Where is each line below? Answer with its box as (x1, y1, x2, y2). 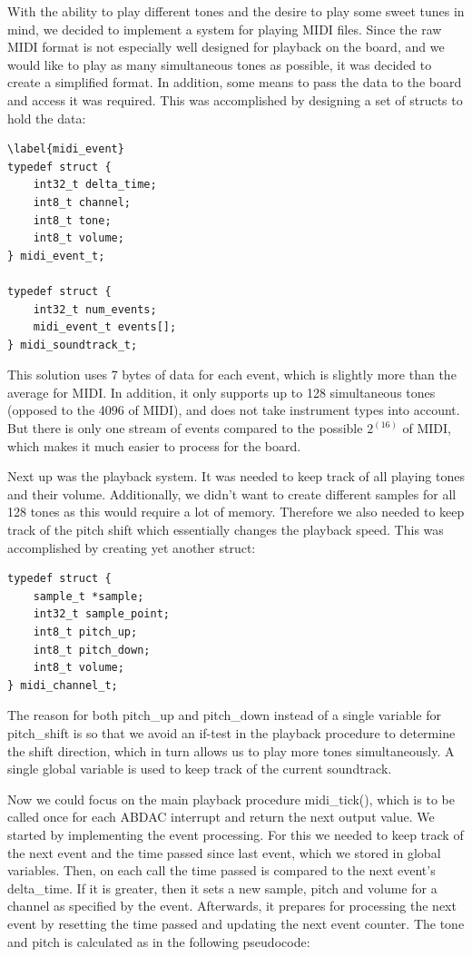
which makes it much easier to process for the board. (7, 436, 301, 455)
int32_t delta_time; (33, 178, 157, 192)
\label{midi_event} (7, 143, 124, 156)
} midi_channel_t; (7, 678, 118, 692)
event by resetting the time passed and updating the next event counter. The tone (7, 913, 465, 932)
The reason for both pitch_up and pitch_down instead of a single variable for (7, 705, 441, 725)
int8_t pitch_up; (33, 626, 138, 638)
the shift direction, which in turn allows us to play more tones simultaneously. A (7, 741, 455, 760)
